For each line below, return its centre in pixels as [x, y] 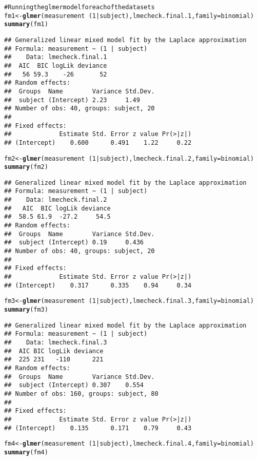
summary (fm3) [26, 310]
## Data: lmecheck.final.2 [56, 200]
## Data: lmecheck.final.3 [56, 342]
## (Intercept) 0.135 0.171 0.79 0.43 [98, 428]
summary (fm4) [26, 452]
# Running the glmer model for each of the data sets [80, 7]
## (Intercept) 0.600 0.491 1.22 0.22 [98, 142]
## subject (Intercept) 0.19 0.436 [74, 243]
